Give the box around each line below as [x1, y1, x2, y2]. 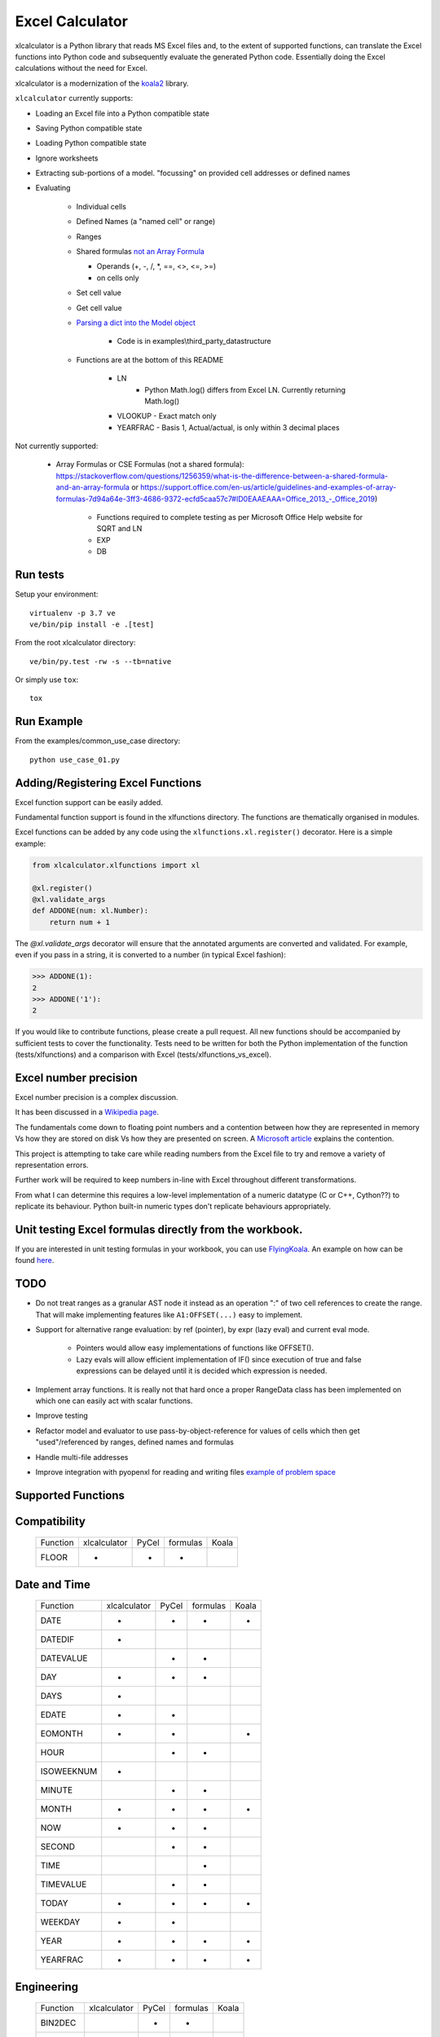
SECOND [40, 1841, 76, 1853]
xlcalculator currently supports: [15, 94, 134, 103]
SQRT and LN [96, 524, 143, 534]
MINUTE [40, 1784, 73, 1796]
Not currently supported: [15, 441, 99, 451]
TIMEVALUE [40, 1879, 87, 1890]
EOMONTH [40, 1728, 83, 1740]
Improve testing [35, 1410, 89, 1421]
